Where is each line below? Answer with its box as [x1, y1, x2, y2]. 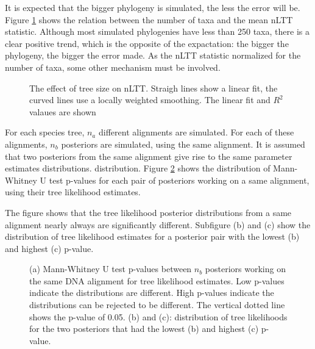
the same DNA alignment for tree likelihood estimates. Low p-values [29, 274, 285, 287]
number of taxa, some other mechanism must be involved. [5, 60, 221, 73]
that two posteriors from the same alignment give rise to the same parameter [5, 149, 292, 162]
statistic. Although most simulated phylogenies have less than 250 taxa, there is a [5, 25, 310, 38]
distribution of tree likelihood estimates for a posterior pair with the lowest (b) [5, 230, 300, 243]
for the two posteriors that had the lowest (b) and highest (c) [29, 322, 259, 335]
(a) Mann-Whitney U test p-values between [29, 262, 192, 275]
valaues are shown [29, 105, 96, 118]
